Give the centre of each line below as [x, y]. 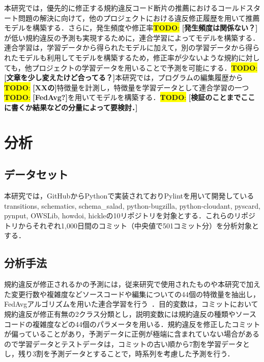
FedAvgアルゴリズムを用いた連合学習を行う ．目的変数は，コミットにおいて [131, 304]
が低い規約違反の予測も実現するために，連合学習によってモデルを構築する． [132, 37]
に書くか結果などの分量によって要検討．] [71, 107]
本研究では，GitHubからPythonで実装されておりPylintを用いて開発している [129, 196]
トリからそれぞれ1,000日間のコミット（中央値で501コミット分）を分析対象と [131, 225]
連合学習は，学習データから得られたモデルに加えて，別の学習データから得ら [132, 47]
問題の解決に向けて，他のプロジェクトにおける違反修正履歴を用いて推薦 [139, 18]
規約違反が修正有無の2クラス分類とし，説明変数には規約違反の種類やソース [130, 314]
